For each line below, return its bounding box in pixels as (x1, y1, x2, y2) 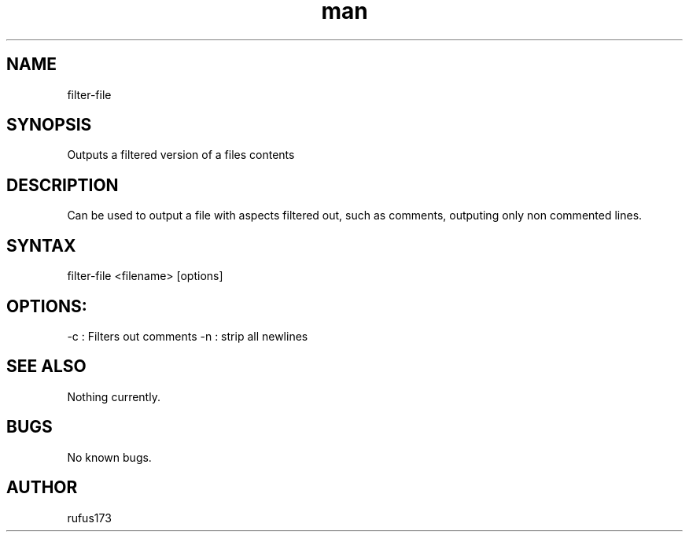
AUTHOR (6, 477, 78, 498)
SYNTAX (6, 235, 76, 256)
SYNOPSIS (6, 115, 92, 135)
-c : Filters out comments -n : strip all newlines (67, 329, 308, 343)
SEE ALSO (6, 356, 87, 377)
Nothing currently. (67, 389, 160, 403)
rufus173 (67, 510, 112, 525)
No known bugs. (67, 450, 152, 464)
